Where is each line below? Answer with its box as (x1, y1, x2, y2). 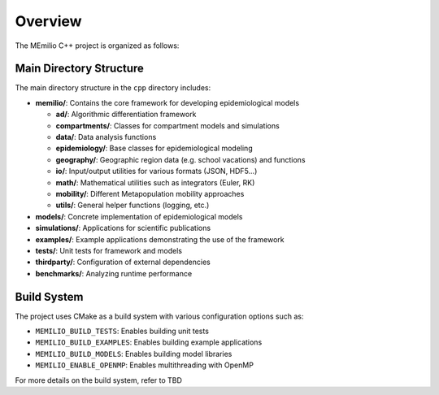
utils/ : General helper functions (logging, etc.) (55, 200, 210, 211)
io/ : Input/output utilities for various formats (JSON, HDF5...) (55, 167, 258, 176)
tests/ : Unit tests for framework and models (35, 245, 183, 255)
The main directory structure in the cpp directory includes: (15, 83, 211, 93)
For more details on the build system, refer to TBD (15, 375, 183, 385)
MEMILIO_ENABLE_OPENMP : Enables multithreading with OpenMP (35, 360, 254, 370)
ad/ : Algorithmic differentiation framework (55, 110, 197, 119)
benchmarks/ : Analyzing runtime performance (35, 268, 193, 278)
